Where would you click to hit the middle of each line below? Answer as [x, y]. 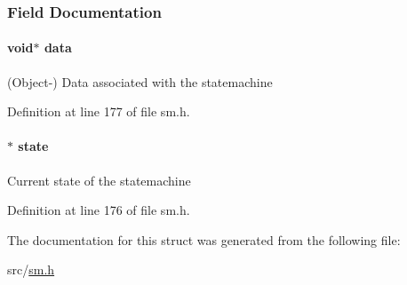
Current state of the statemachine [99, 180]
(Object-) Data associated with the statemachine [140, 81]
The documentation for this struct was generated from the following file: [204, 239]
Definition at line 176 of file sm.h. [99, 210]
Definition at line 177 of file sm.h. [99, 111]
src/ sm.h [31, 269]
